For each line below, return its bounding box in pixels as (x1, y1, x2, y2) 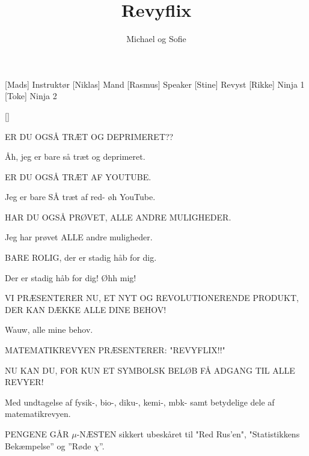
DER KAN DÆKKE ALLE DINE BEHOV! (5, 303, 167, 315)
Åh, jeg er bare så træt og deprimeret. (5, 150, 145, 163)
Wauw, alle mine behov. (5, 323, 93, 336)
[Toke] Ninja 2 (5, 90, 57, 102)
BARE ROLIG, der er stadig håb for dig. (5, 251, 157, 264)
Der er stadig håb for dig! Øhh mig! (5, 271, 136, 284)
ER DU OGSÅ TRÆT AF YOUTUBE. (5, 170, 151, 183)
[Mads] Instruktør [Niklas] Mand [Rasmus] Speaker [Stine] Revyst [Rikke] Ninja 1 (5, 78, 305, 90)
